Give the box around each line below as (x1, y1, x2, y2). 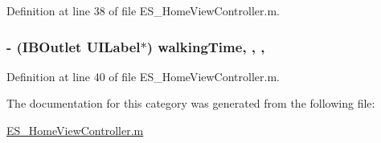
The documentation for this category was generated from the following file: (6, 95, 375, 112)
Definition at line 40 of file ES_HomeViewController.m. (6, 67, 280, 84)
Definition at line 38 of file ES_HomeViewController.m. (6, 2, 280, 18)
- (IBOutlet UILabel (6, 36, 141, 56)
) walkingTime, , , (146, 36, 265, 56)
